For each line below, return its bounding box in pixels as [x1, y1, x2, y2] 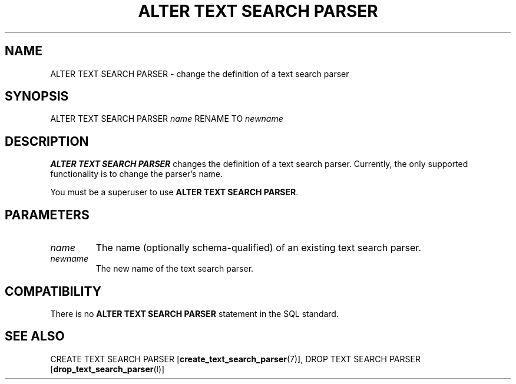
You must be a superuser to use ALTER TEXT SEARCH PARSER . [50, 187, 299, 198]
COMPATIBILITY [5, 283, 101, 299]
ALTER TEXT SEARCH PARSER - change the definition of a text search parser [50, 68, 349, 79]
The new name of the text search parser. [95, 263, 254, 274]
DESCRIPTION [5, 133, 89, 149]
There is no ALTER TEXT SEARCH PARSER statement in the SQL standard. [50, 308, 339, 319]
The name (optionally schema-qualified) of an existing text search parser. [95, 242, 421, 254]
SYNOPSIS [5, 89, 69, 104]
